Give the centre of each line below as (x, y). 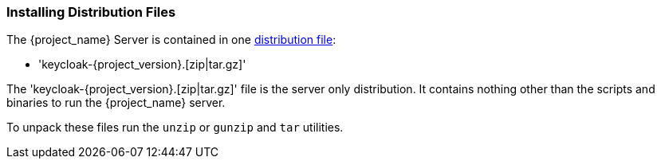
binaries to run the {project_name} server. (116, 103)
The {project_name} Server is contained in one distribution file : (171, 40)
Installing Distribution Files (91, 12)
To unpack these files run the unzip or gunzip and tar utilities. (175, 128)
